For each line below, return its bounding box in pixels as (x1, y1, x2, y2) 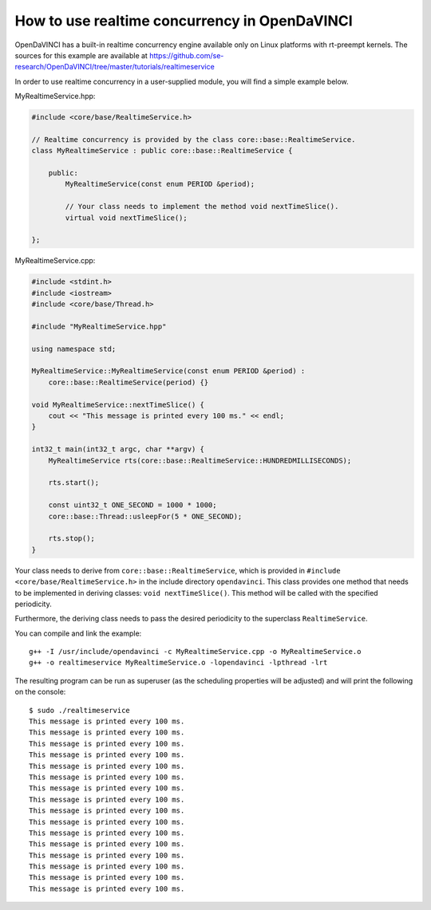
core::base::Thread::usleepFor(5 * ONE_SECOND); (48, 511, 243, 521)
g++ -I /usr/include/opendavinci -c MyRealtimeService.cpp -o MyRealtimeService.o (29, 647, 362, 656)
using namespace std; (31, 344, 117, 353)
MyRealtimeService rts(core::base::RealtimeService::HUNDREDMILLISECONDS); (48, 455, 352, 465)
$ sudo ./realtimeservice (29, 706, 131, 715)
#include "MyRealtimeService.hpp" (31, 321, 167, 331)
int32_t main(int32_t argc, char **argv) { (31, 445, 205, 454)
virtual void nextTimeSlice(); (65, 213, 188, 223)
